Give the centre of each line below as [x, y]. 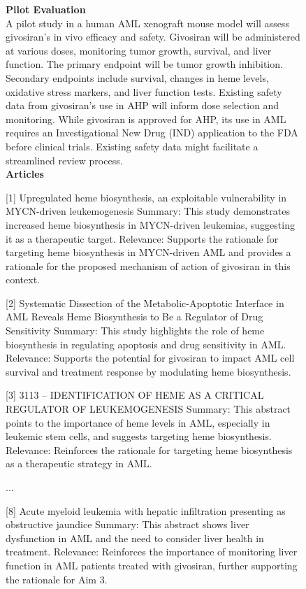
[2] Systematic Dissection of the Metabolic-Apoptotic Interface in [145, 303]
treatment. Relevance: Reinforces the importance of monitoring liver [152, 552]
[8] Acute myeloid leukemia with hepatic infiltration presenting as [146, 510]
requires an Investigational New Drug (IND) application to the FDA [152, 133]
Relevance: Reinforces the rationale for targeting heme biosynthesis [149, 449]
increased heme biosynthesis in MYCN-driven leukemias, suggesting [150, 224]
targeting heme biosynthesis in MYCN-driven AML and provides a [148, 252]
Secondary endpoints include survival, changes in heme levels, [137, 77]
